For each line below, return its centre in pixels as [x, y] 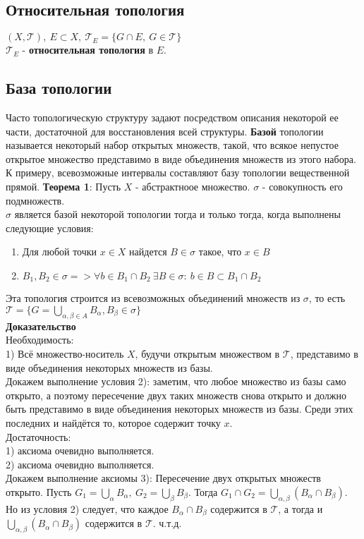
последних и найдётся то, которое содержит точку [113, 422]
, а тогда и [301, 508]
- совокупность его [302, 186]
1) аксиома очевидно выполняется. [80, 450]
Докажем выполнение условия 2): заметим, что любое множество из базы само [176, 381]
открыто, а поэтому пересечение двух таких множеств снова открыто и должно [176, 395]
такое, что [220, 252]
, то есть [327, 298]
